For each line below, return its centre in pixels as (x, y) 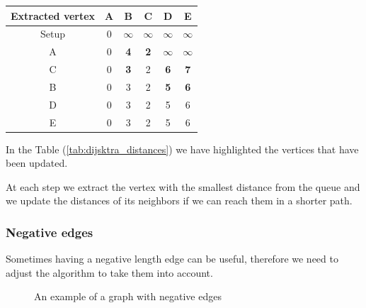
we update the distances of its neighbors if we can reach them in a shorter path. (179, 200)
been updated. (37, 163)
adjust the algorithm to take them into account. (109, 272)
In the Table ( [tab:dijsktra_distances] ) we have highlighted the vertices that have (182, 149)
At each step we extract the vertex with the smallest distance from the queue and (183, 186)
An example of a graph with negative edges (128, 296)
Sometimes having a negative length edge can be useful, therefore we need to (172, 259)
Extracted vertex (53, 15)
